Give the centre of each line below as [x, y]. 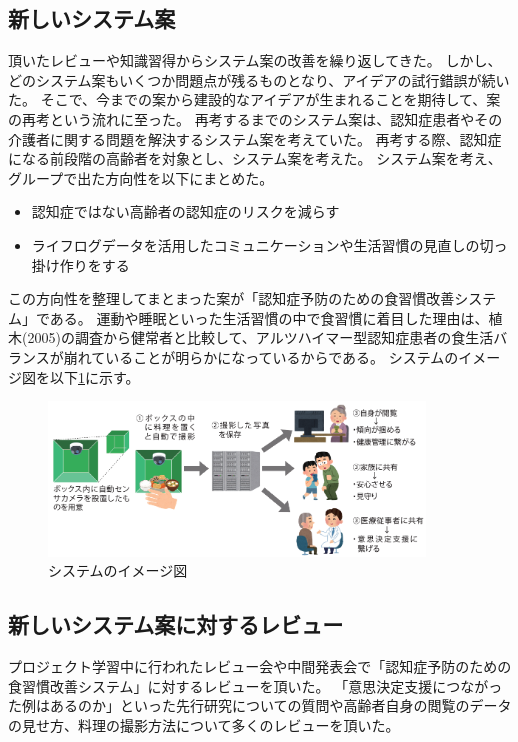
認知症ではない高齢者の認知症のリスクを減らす [185, 211]
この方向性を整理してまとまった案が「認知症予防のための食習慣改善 [231, 298]
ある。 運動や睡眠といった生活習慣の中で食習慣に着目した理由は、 [269, 317]
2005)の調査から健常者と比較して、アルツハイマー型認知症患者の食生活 [260, 337]
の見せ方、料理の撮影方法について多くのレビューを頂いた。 [204, 724]
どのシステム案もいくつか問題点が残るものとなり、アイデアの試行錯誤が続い [259, 79]
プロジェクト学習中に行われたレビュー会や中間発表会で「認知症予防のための [260, 666]
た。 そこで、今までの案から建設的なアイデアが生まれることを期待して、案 [254, 99]
